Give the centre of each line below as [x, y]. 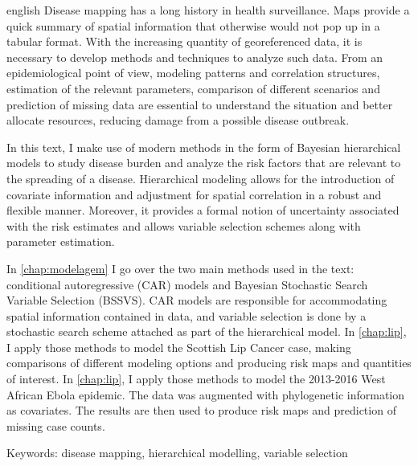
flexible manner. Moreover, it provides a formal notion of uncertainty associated [203, 210]
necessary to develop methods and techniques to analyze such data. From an [195, 57]
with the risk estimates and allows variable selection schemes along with [184, 225]
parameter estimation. [61, 241]
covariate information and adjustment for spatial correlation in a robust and [194, 194]
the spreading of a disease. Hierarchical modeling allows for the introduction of [201, 178]
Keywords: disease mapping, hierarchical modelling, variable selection [177, 453]
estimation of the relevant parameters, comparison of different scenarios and [193, 88]
